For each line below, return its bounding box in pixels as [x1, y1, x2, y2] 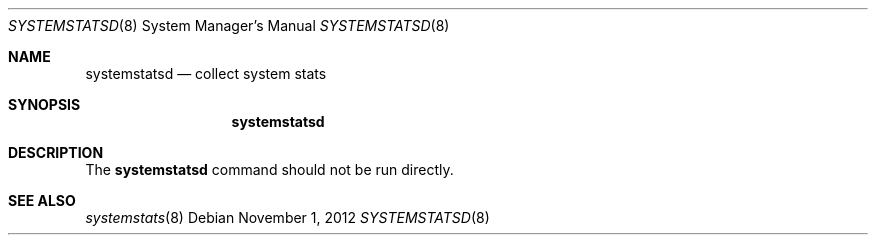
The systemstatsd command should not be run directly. [85, 161, 454, 178]
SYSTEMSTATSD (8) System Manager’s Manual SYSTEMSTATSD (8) [8, 17, 450, 34]
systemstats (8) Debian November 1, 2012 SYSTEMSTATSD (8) [85, 209, 490, 226]
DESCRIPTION [8, 144, 104, 161]
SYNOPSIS [8, 96, 81, 113]
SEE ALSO [8, 192, 76, 209]
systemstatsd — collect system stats [85, 65, 327, 82]
